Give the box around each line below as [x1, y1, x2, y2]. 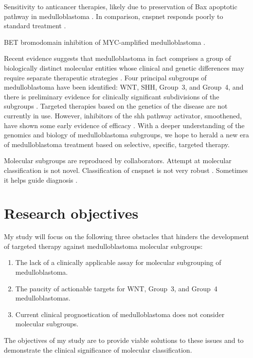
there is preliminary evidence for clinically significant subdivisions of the [4, 91, 219, 101]
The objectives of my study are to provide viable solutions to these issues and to [4, 335, 244, 345]
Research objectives [4, 203, 139, 223]
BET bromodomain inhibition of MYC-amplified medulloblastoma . [4, 37, 205, 47]
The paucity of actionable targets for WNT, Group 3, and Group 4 [15, 283, 217, 293]
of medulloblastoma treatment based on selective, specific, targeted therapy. [4, 139, 230, 149]
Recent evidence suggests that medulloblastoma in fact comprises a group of [4, 53, 231, 63]
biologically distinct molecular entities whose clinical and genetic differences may [4, 62, 244, 73]
